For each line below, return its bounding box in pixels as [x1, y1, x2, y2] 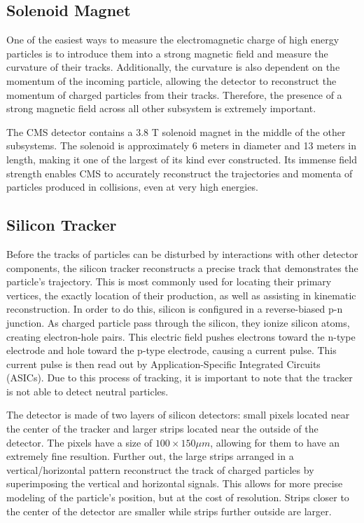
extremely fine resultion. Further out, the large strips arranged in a [6, 449, 294, 463]
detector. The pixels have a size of [6, 435, 153, 449]
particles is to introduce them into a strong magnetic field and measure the [6, 46, 328, 60]
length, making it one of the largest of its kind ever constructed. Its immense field [6, 151, 357, 166]
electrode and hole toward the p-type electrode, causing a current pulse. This [6, 343, 337, 358]
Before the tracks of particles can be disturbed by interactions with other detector [6, 246, 358, 261]
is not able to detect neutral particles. [6, 383, 169, 398]
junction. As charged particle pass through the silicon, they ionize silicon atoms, [6, 315, 350, 330]
